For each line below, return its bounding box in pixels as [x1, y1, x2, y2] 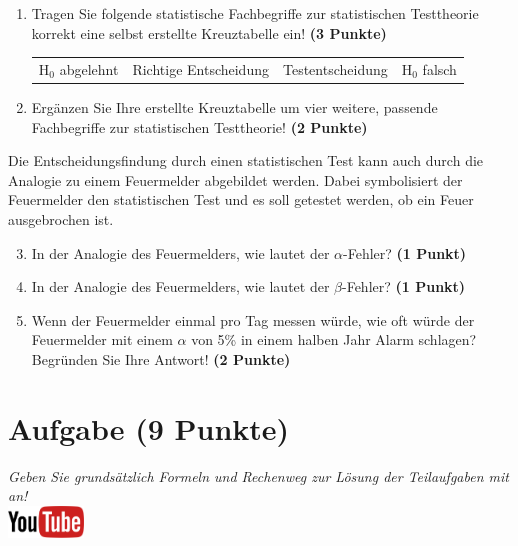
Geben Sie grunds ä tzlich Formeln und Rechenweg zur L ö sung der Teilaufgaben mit [8, 465, 509, 486]
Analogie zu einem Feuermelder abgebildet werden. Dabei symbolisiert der [8, 169, 463, 190]
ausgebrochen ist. [8, 209, 114, 229]
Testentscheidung [282, 58, 388, 79]
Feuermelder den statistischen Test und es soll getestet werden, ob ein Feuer [8, 189, 474, 210]
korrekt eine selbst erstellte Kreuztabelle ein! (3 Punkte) [31, 22, 387, 43]
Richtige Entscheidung [132, 58, 269, 79]
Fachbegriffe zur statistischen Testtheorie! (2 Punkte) [31, 116, 368, 137]
